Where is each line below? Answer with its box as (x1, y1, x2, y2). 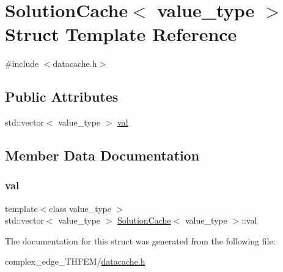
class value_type (49, 202, 111, 214)
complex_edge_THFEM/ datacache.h (5, 255, 145, 268)
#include (5, 57, 39, 70)
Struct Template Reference (5, 21, 237, 47)
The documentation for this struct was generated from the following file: (5, 234, 276, 247)
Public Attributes (5, 87, 119, 106)
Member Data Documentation (5, 146, 200, 165)
